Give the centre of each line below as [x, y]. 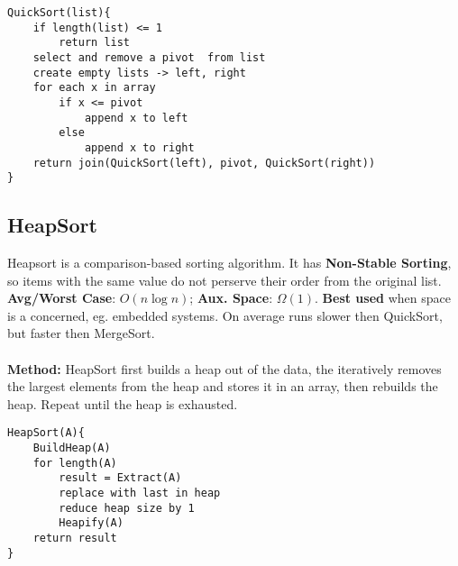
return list [95, 43]
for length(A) [75, 463]
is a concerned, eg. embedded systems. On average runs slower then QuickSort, [225, 315]
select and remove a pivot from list [149, 57]
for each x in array [94, 88]
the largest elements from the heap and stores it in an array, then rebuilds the [223, 386]
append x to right [139, 147]
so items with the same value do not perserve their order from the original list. [224, 280]
